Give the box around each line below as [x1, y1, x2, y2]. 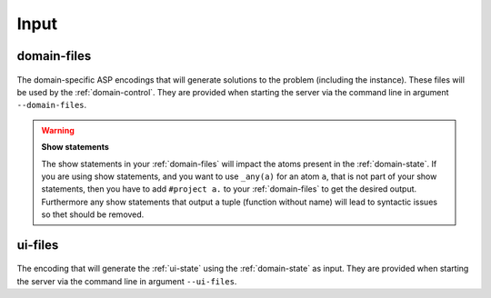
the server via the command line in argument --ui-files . [16, 275, 237, 286]
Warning [41, 124, 75, 135]
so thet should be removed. [41, 209, 145, 220]
